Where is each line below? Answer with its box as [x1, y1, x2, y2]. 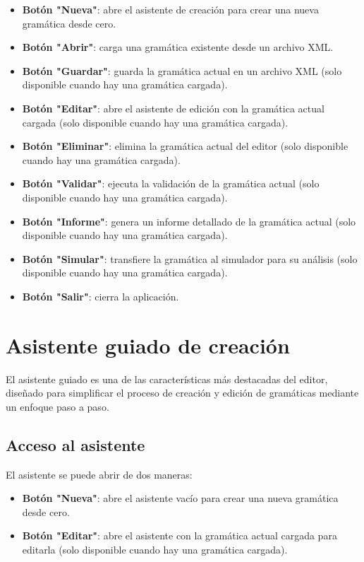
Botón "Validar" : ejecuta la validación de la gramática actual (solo [22, 176, 320, 191]
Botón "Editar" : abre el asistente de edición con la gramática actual [22, 100, 324, 115]
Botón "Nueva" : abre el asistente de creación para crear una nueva [22, 2, 319, 16]
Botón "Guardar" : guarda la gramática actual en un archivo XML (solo [22, 63, 342, 78]
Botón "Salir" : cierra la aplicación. [22, 288, 179, 303]
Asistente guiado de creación [6, 330, 290, 359]
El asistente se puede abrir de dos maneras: [6, 467, 193, 481]
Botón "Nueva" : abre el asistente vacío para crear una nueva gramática [22, 491, 339, 505]
